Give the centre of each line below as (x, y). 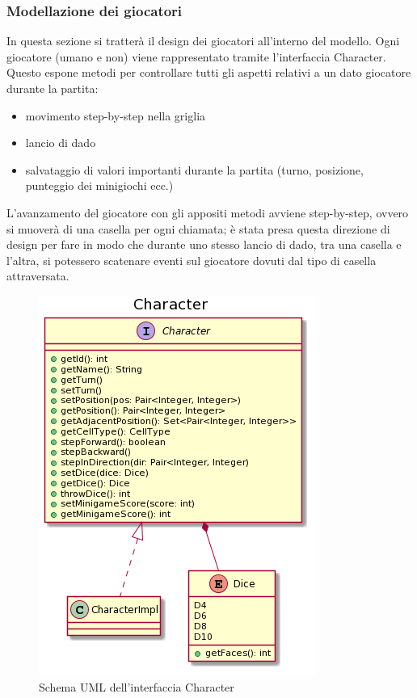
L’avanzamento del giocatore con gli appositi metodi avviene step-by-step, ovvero (208, 212)
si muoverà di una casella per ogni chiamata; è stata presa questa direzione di (198, 228)
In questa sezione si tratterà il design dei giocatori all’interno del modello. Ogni (203, 41)
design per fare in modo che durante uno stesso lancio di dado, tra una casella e (204, 244)
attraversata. (38, 276)
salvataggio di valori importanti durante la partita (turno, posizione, (194, 169)
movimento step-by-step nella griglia (116, 115)
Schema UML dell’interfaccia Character (137, 686)
